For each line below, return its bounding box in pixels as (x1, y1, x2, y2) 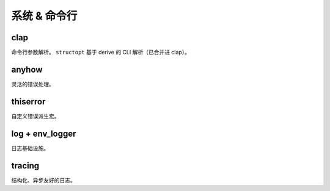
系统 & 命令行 (11, 9, 78, 23)
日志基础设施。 (11, 144, 49, 152)
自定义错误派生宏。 (11, 112, 60, 120)
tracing (11, 160, 40, 171)
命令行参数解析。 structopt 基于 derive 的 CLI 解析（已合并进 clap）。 (11, 49, 191, 56)
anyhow (11, 64, 43, 74)
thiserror (11, 96, 46, 107)
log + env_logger (11, 128, 76, 139)
